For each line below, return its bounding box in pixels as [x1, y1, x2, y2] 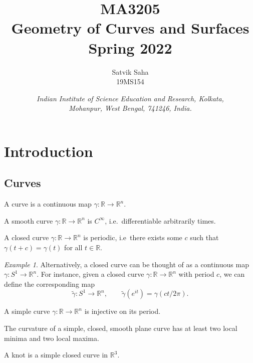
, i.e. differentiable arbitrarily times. [105, 215, 216, 226]
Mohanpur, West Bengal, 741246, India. [69, 103, 192, 113]
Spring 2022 [88, 37, 172, 58]
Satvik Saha [112, 66, 149, 77]
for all [64, 242, 83, 253]
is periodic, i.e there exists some [83, 232, 182, 243]
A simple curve [4, 306, 50, 316]
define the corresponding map [4, 278, 95, 289]
